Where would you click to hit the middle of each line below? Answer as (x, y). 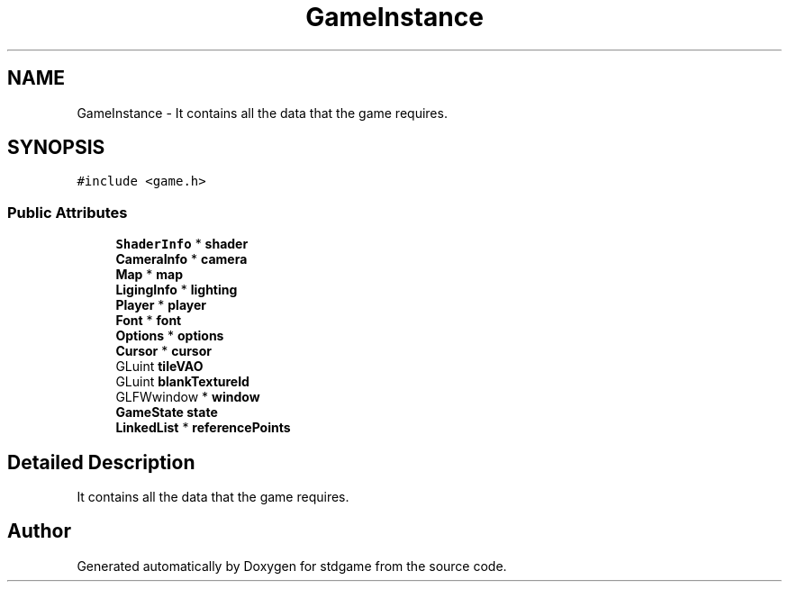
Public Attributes (68, 212)
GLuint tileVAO (159, 367)
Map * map (150, 275)
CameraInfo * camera (181, 259)
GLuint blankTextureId (182, 382)
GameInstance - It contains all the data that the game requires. (262, 113)
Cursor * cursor (163, 351)
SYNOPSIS (56, 148)
